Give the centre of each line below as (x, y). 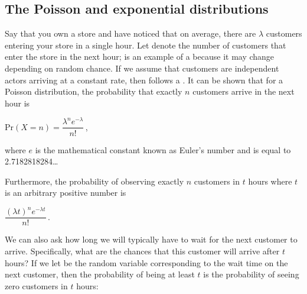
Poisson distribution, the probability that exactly (94, 91)
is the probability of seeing (251, 274)
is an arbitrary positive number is (66, 193)
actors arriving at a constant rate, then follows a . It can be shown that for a (144, 80)
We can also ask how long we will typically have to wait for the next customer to (151, 239)
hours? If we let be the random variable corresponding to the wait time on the (146, 262)
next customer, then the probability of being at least (100, 274)
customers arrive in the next (244, 91)
